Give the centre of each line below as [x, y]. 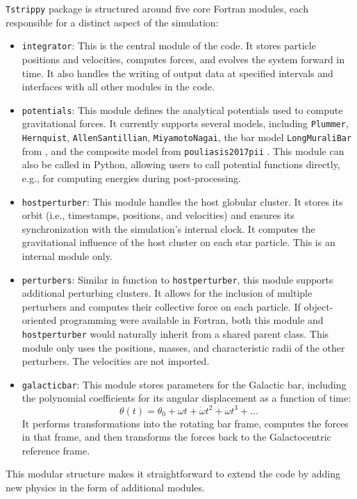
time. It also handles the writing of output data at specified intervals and [177, 73]
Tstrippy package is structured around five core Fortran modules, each [157, 8]
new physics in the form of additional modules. [105, 487]
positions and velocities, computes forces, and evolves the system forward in [183, 59]
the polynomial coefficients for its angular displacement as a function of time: [186, 398]
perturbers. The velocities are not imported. [116, 361]
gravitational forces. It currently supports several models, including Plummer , [185, 123]
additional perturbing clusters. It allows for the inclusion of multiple [167, 293]
